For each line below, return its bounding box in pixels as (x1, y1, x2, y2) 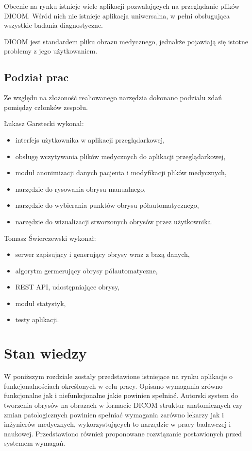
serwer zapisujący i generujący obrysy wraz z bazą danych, (15, 249, 190, 259)
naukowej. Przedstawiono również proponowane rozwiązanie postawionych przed (4, 428, 242, 438)
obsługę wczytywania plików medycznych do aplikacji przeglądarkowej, (15, 151, 226, 161)
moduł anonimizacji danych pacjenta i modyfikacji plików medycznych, (15, 167, 227, 178)
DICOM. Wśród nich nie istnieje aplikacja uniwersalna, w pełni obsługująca (4, 10, 230, 20)
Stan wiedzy (4, 343, 87, 363)
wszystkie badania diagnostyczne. (4, 20, 103, 30)
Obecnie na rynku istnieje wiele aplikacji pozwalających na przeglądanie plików (4, 1, 240, 11)
